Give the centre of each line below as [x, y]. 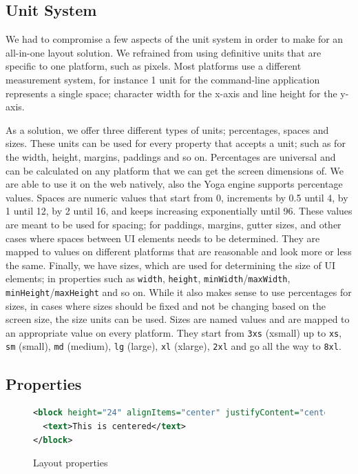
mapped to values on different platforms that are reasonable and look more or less [179, 251]
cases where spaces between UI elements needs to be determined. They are [163, 238]
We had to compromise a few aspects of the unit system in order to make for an [175, 39]
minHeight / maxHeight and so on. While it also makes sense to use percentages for [179, 292]
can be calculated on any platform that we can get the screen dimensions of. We [175, 170]
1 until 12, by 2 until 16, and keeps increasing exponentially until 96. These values [179, 211]
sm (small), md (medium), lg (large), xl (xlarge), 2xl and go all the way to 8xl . [173, 346]
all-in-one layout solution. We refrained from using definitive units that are [164, 52]
